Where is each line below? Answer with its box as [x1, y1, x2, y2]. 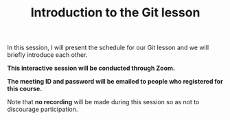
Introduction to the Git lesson [30, 5, 200, 21]
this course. [7, 84, 43, 93]
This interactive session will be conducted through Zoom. [7, 64, 175, 73]
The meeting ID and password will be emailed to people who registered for [7, 77, 223, 86]
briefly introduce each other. [7, 51, 88, 59]
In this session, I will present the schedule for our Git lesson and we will [7, 43, 209, 52]
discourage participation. [7, 105, 78, 114]
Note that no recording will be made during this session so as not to [7, 98, 200, 106]
